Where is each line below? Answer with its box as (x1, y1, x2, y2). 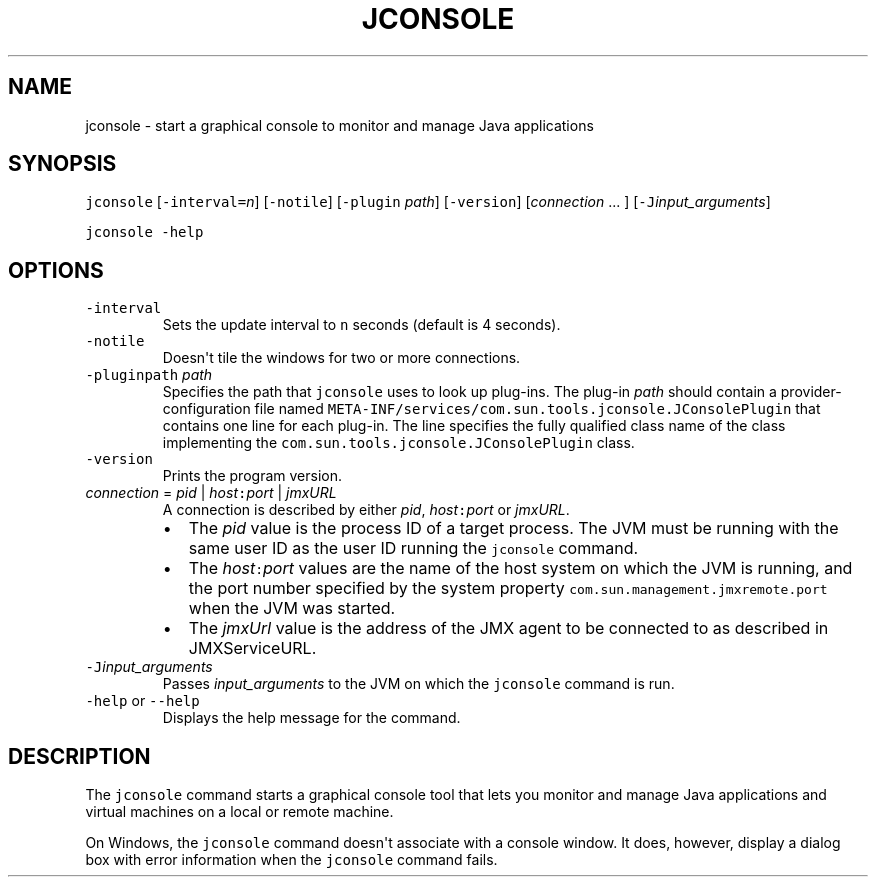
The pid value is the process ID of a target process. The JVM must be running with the (188, 518, 839, 539)
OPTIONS (8, 257, 104, 283)
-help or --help (85, 692, 200, 710)
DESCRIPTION (8, 743, 151, 769)
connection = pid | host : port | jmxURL (85, 484, 337, 502)
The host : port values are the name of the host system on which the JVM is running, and (188, 558, 853, 579)
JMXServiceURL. (188, 638, 317, 659)
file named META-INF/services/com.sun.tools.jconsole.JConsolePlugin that (254, 400, 821, 418)
